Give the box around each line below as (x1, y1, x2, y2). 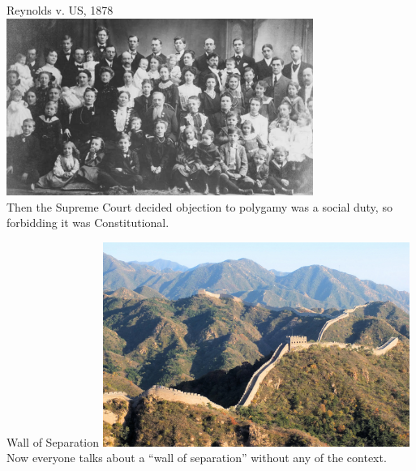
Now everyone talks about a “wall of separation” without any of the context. (6, 449, 387, 466)
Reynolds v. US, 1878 (6, 2, 114, 18)
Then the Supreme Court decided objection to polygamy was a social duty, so (6, 198, 392, 215)
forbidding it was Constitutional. (6, 214, 169, 231)
